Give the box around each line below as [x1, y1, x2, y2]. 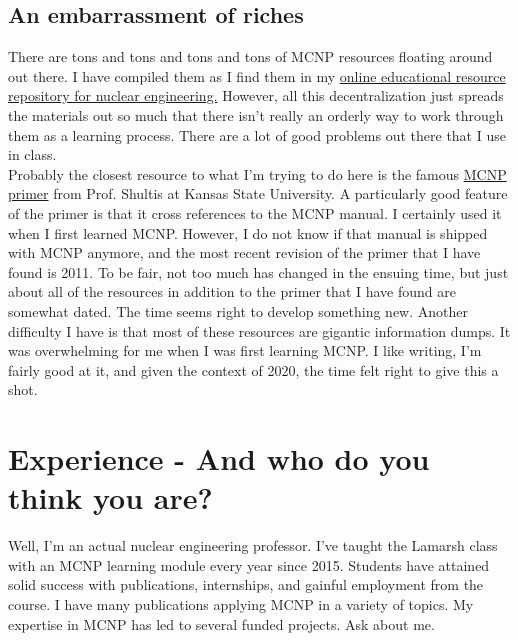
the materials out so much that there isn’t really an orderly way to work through [8, 104, 504, 125]
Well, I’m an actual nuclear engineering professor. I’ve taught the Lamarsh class [8, 535, 498, 556]
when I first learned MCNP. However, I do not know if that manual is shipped [8, 222, 488, 243]
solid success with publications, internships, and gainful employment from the [8, 574, 484, 595]
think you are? [8, 477, 213, 518]
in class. [8, 144, 57, 165]
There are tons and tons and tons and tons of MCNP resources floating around [8, 46, 493, 67]
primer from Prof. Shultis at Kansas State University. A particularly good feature [8, 183, 508, 204]
